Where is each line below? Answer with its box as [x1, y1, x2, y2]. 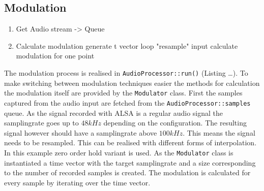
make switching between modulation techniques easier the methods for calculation [4, 77, 260, 88]
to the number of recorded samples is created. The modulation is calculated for [4, 167, 251, 178]
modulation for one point [16, 50, 95, 61]
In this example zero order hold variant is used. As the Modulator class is [4, 147, 233, 157]
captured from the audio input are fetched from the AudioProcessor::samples [4, 97, 251, 108]
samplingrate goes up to [4, 117, 79, 128]
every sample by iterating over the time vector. [4, 177, 151, 187]
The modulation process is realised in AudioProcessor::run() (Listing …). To [4, 67, 248, 78]
